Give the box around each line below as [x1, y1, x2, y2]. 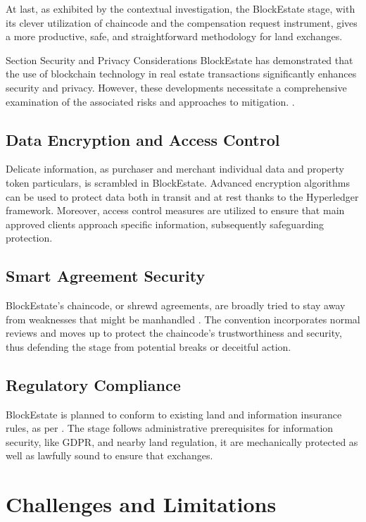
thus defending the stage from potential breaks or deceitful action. [6, 339, 291, 354]
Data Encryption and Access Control [6, 128, 280, 150]
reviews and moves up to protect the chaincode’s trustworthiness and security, [6, 325, 342, 340]
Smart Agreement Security [6, 265, 206, 287]
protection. [6, 230, 53, 245]
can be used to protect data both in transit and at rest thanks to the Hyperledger [6, 189, 359, 204]
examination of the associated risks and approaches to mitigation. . [6, 94, 295, 108]
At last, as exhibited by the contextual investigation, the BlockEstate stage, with [6, 1, 355, 15]
